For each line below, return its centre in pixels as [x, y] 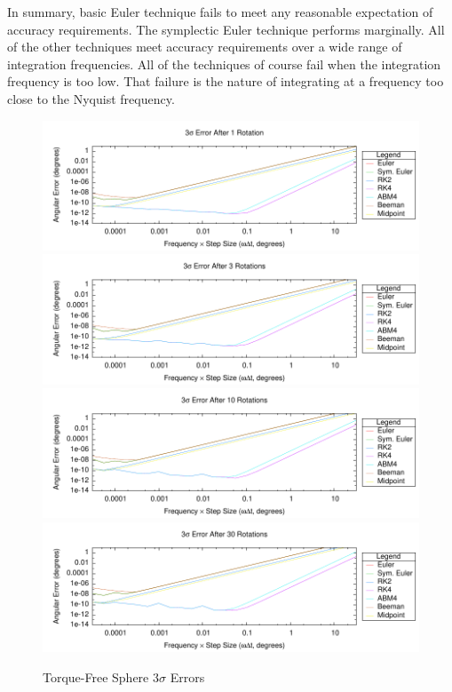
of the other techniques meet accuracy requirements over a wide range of [205, 47]
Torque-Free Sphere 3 [101, 676]
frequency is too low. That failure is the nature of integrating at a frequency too [226, 81]
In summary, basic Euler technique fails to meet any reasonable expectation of [220, 12]
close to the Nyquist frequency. [91, 98]
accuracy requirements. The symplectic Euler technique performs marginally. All [226, 29]
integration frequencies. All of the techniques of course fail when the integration [224, 64]
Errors [187, 676]
